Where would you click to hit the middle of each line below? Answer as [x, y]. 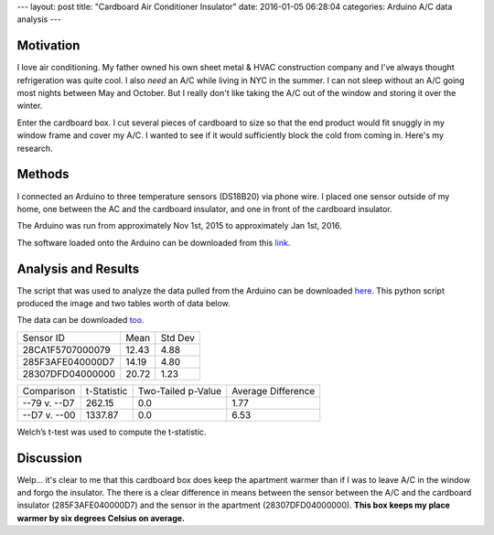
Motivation [48, 46]
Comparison [49, 391]
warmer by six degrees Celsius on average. [101, 518]
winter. [30, 106]
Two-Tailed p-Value [180, 391]
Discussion [49, 458]
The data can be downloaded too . [81, 320]
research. [35, 148]
